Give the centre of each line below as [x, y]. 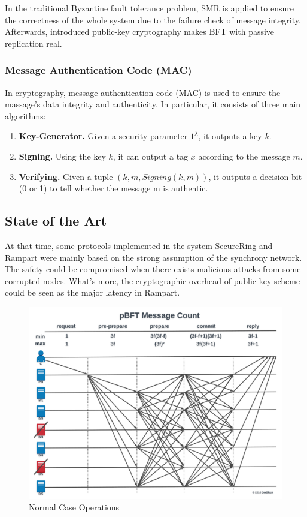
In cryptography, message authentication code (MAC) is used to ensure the [143, 92]
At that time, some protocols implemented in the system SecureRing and [139, 245]
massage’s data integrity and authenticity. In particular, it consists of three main [153, 104]
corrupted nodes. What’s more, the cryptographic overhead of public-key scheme [153, 280]
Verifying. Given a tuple [66, 176]
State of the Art [56, 220]
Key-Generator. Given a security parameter [103, 136]
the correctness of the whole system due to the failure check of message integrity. [153, 19]
